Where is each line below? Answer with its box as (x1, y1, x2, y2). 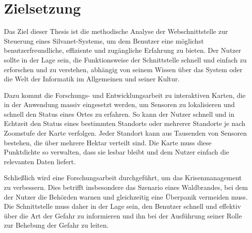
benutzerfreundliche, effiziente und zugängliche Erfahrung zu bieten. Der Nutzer (4, 45, 241, 55)
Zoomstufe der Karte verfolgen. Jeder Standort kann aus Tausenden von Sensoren (4, 128, 247, 138)
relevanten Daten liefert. (4, 156, 76, 166)
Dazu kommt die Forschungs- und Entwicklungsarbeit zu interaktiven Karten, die (4, 90, 246, 100)
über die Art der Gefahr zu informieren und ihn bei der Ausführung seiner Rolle (4, 210, 242, 220)
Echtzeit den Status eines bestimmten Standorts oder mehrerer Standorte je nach (4, 118, 246, 128)
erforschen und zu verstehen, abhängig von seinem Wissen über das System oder (4, 64, 243, 74)
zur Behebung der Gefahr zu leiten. (4, 220, 109, 230)
